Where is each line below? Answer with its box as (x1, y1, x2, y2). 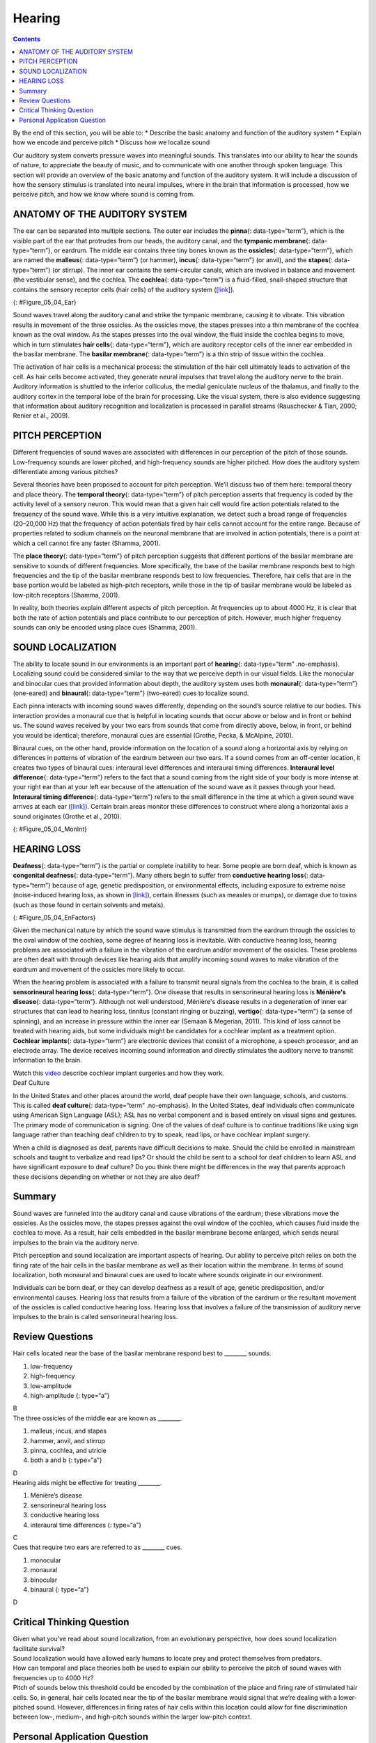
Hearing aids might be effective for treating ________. (13, 1479, 163, 1487)
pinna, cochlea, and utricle (30, 1446, 107, 1454)
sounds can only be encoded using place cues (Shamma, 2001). (13, 623, 198, 631)
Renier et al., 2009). (13, 411, 70, 420)
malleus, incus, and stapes (30, 1426, 107, 1436)
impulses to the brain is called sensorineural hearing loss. (13, 1313, 178, 1321)
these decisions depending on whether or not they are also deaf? (13, 1172, 201, 1181)
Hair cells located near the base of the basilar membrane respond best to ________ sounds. (13, 1349, 272, 1357)
